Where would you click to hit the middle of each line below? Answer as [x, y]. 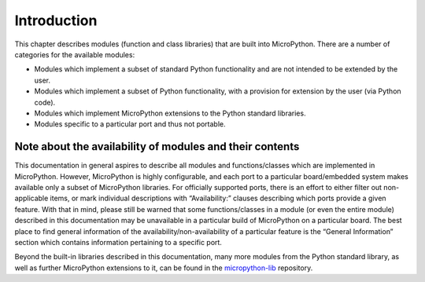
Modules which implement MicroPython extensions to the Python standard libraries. [170, 113]
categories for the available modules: [75, 54]
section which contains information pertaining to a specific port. [118, 242]
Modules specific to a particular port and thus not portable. [130, 124]
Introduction [56, 20]
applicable [31, 198]
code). [45, 102]
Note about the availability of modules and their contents [157, 146]
